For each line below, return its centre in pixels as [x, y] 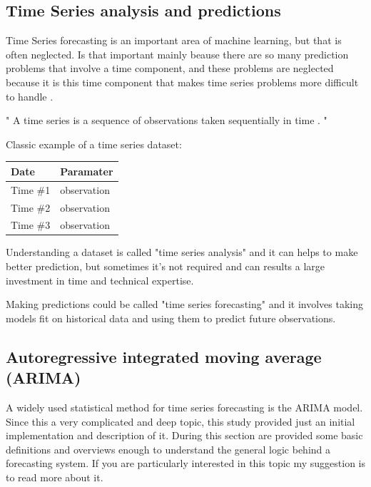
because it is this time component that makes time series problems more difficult [182, 82]
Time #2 [31, 207]
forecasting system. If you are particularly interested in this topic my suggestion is [186, 463]
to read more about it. [55, 477]
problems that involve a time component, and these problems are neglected [170, 68]
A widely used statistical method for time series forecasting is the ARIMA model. [184, 407]
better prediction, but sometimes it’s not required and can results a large [166, 266]
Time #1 [31, 189]
